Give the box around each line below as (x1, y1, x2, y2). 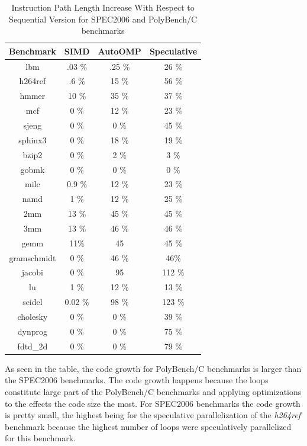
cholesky (17, 310, 48, 322)
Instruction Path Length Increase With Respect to (11, 1, 195, 13)
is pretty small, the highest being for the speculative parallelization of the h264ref (5, 409, 300, 421)
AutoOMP (98, 44, 141, 57)
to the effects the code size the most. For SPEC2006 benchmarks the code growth (5, 397, 300, 409)
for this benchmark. (5, 432, 76, 444)
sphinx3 (18, 133, 47, 146)
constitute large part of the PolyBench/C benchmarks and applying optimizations (5, 385, 302, 397)
